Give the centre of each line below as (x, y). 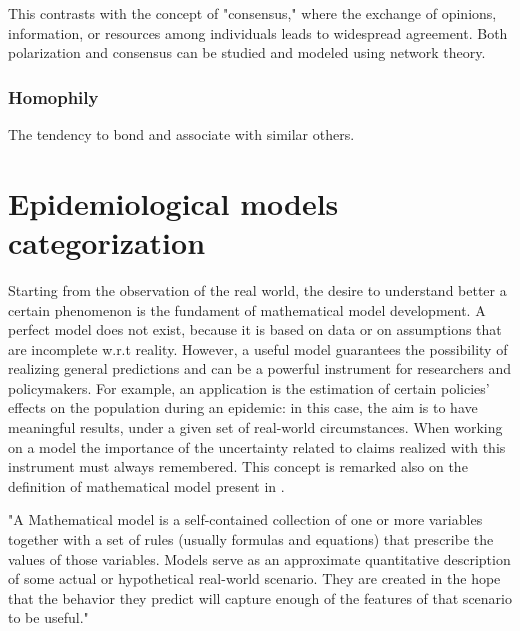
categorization (107, 241)
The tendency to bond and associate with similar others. (181, 134)
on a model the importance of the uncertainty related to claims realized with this (257, 446)
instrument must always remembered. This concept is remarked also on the (238, 466)
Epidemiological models (173, 202)
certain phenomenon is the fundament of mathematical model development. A (247, 309)
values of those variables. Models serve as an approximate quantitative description (259, 558)
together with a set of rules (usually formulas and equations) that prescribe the (251, 539)
